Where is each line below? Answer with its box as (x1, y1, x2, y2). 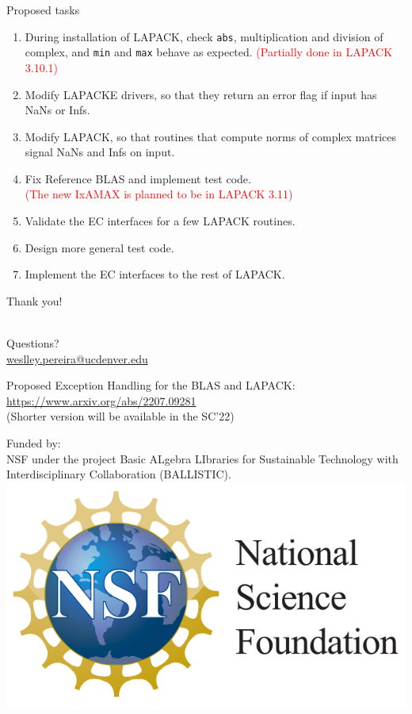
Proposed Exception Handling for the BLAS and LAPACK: (6, 377, 296, 393)
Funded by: (6, 435, 61, 451)
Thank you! (6, 292, 63, 309)
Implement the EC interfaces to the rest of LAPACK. (25, 266, 285, 282)
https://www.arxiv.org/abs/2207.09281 (6, 392, 196, 409)
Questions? (6, 335, 59, 351)
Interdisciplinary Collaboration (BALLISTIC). (6, 466, 231, 482)
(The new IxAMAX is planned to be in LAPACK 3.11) (25, 186, 293, 202)
